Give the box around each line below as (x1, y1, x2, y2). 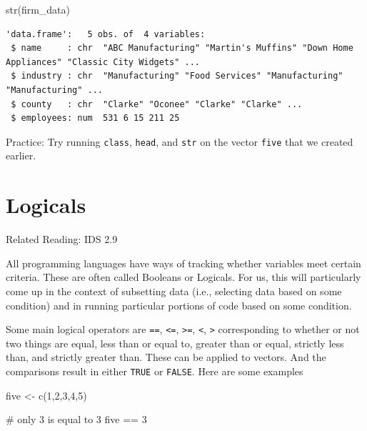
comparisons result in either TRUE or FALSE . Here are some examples (6, 363, 303, 378)
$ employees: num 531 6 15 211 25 (11, 113, 180, 124)
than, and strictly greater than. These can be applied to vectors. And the (6, 350, 326, 365)
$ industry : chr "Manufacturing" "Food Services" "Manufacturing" (11, 71, 343, 81)
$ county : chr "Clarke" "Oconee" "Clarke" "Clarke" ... (11, 99, 303, 109)
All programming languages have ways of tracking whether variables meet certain (6, 255, 361, 270)
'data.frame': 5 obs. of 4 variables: (6, 29, 206, 39)
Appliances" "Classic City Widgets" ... (6, 56, 201, 67)
